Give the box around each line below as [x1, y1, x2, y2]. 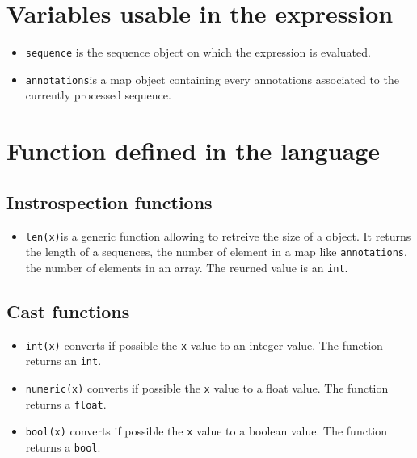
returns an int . [25, 352, 102, 369]
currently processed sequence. [25, 86, 171, 103]
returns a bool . [25, 439, 101, 456]
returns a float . [25, 395, 107, 412]
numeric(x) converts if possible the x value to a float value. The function [25, 380, 389, 397]
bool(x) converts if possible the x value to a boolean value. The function [25, 422, 388, 439]
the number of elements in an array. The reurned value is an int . [25, 258, 348, 275]
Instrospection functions [6, 189, 213, 214]
